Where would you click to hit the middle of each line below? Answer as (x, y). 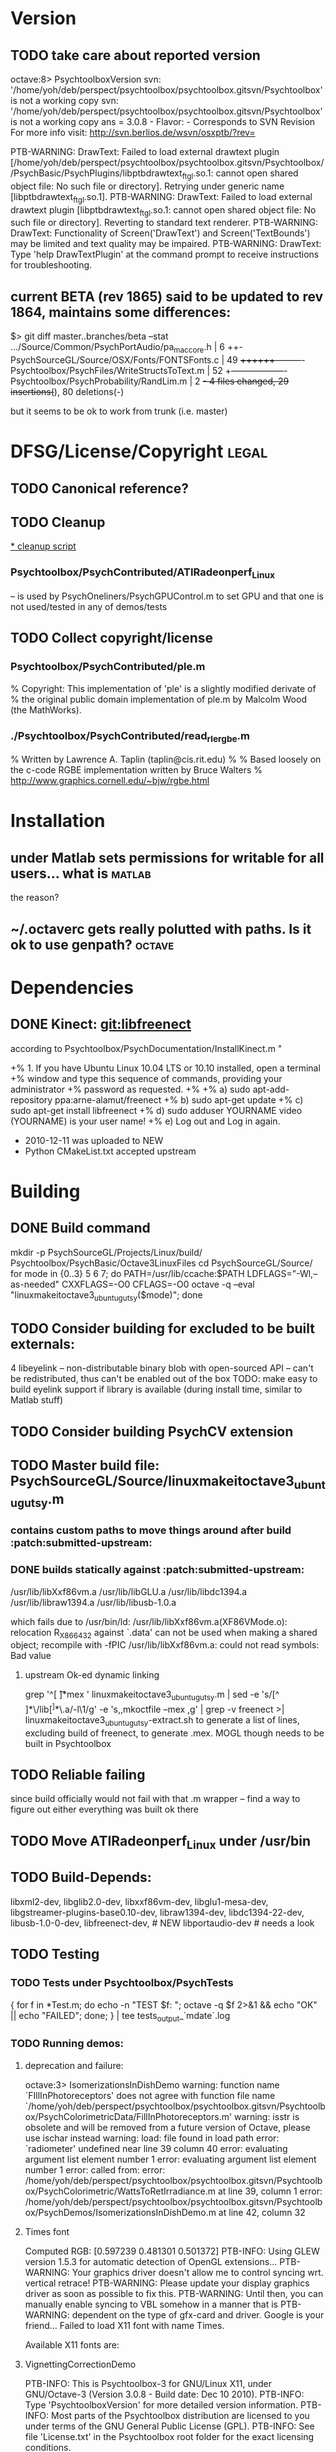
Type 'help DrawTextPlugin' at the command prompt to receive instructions (165, 254)
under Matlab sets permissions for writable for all (167, 857)
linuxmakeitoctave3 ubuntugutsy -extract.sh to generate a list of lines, (162, 1720)
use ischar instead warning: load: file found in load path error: (152, 2138)
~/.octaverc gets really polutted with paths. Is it (161, 928)
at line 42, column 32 (262, 2212)
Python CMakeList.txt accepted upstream (110, 1151)
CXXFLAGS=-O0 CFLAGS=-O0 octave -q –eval (158, 1284)
